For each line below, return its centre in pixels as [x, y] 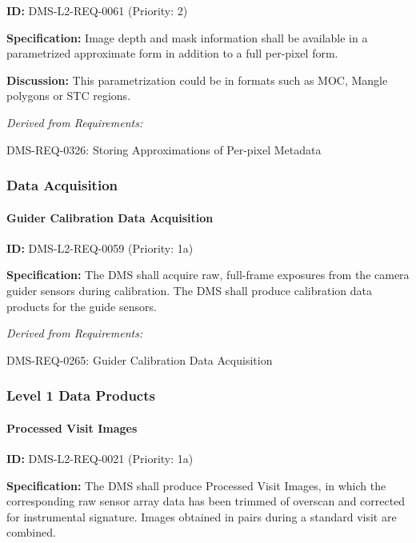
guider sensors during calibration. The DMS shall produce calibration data [189, 290]
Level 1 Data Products [81, 395]
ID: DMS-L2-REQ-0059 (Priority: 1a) [100, 248]
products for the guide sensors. [82, 306]
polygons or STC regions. [69, 96]
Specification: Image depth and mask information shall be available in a [187, 37]
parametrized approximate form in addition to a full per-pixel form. [172, 53]
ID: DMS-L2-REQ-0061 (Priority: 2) [97, 10]
